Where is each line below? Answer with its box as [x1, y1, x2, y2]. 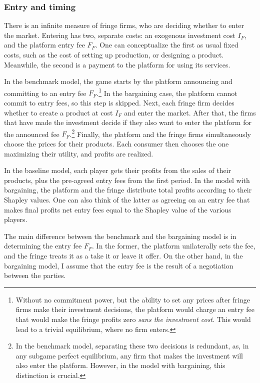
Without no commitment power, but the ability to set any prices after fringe [15, 294, 250, 304]
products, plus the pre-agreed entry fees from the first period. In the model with [4, 174, 250, 185]
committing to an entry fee [4, 87, 86, 98]
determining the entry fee [4, 240, 82, 251]
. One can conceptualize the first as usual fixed [95, 39, 238, 50]
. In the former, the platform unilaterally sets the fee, [92, 240, 255, 251]
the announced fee [4, 128, 59, 139]
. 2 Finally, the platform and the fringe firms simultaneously [69, 127, 251, 139]
